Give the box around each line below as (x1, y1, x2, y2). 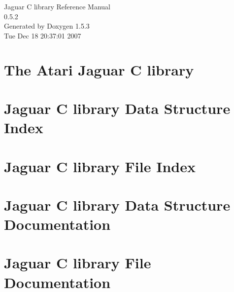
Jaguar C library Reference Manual (4, 1, 111, 11)
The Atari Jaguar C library (4, 59, 194, 79)
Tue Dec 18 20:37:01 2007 (4, 30, 81, 40)
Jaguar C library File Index (4, 156, 196, 176)
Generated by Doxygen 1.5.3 (4, 21, 90, 31)
